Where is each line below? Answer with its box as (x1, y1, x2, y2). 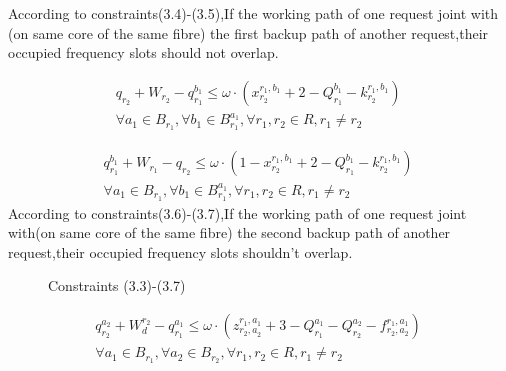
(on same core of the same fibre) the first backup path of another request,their (8, 22, 489, 43)
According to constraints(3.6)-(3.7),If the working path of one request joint (8, 202, 467, 223)
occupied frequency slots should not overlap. (8, 42, 279, 63)
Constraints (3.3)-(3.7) (48, 275, 186, 296)
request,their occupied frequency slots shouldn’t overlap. (8, 241, 353, 262)
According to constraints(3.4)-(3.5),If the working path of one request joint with (8, 3, 499, 23)
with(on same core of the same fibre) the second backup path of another (8, 222, 451, 243)
